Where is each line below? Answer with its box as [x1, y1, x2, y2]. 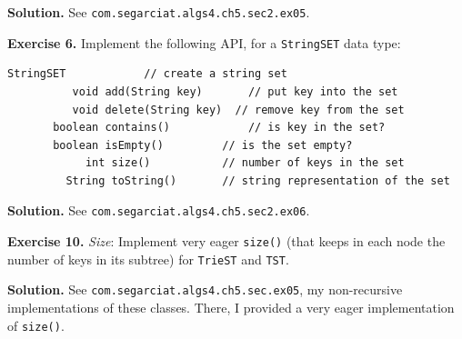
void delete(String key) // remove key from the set [72, 103, 405, 116]
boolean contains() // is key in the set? [53, 121, 386, 135]
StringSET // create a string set [7, 67, 287, 81]
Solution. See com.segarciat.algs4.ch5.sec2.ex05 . [7, 3, 310, 21]
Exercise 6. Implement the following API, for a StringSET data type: [7, 33, 401, 52]
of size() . [7, 315, 65, 334]
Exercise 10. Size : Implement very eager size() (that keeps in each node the [7, 232, 446, 251]
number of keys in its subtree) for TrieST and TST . [7, 249, 289, 268]
